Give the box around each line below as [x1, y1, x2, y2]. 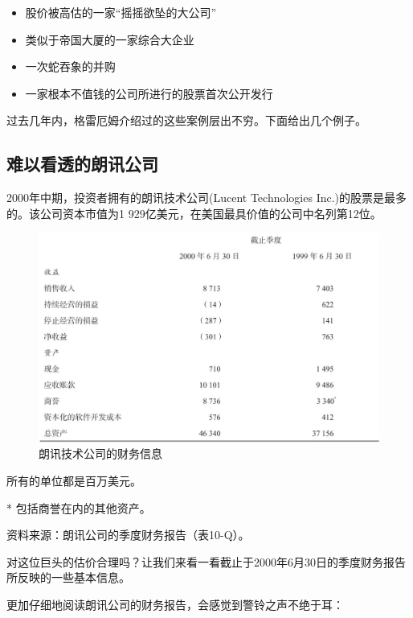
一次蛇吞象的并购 [25, 58, 116, 75]
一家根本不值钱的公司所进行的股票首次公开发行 [25, 84, 273, 101]
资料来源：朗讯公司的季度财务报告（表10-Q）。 [6, 526, 250, 543]
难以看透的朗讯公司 [6, 151, 158, 176]
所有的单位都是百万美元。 [6, 472, 141, 488]
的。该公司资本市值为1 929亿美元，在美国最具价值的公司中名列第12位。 [6, 204, 382, 221]
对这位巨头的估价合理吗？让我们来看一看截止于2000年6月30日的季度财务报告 [6, 553, 406, 570]
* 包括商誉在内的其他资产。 [6, 499, 151, 516]
